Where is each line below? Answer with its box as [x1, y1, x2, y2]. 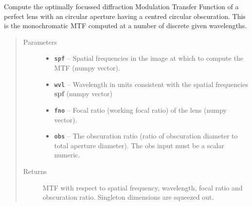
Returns [23, 166, 47, 176]
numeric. [54, 150, 80, 160]
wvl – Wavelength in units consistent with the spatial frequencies [54, 79, 248, 89]
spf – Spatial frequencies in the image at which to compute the [54, 53, 243, 63]
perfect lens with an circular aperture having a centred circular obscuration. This [4, 11, 246, 21]
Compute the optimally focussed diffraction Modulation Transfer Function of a [4, 1, 239, 11]
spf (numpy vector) [54, 88, 113, 99]
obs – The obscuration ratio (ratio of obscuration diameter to [54, 131, 238, 141]
